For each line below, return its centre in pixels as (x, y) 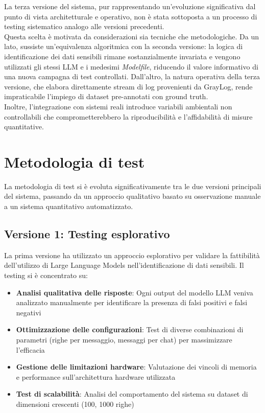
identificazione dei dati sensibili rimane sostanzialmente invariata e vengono (122, 56)
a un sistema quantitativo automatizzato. (69, 206)
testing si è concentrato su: (46, 275)
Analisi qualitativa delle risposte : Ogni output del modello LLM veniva (135, 292)
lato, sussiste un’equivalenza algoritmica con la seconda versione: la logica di (124, 46)
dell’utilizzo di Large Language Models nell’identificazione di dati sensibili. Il (124, 265)
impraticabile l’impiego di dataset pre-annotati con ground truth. (106, 96)
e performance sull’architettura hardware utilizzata (96, 376)
